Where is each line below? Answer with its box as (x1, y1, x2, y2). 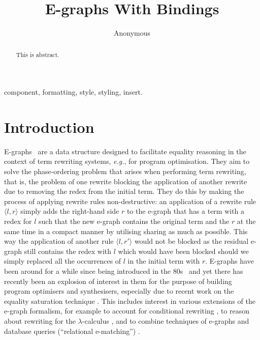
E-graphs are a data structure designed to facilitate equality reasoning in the (4, 146, 246, 156)
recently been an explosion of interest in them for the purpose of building (4, 275, 232, 286)
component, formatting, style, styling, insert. (4, 87, 143, 97)
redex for (4, 216, 32, 226)
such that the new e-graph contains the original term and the (39, 216, 230, 226)
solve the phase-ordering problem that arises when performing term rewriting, (4, 166, 246, 177)
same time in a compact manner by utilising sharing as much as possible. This (4, 225, 248, 236)
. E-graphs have (205, 256, 254, 266)
